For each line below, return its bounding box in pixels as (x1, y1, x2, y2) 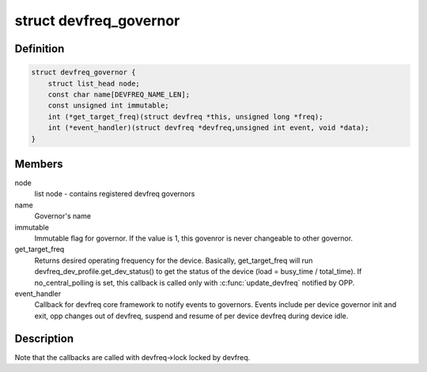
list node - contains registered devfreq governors (34, 189, 195, 199)
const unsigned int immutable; (47, 101, 169, 110)
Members (14, 157, 63, 170)
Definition (14, 42, 65, 55)
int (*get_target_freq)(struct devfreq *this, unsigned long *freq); (47, 112, 323, 121)
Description (14, 332, 74, 345)
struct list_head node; (47, 79, 140, 88)
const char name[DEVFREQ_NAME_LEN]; (47, 89, 190, 99)
